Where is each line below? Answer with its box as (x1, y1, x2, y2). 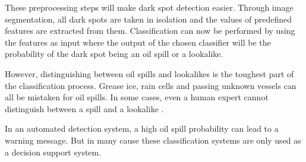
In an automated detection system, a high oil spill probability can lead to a (5, 122, 279, 135)
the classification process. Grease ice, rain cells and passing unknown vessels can (5, 79, 296, 91)
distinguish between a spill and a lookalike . (5, 102, 164, 115)
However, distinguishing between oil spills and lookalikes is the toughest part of (5, 67, 294, 80)
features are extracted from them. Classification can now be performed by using (5, 24, 295, 37)
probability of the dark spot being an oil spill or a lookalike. (5, 47, 223, 60)
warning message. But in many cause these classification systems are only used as (5, 134, 301, 146)
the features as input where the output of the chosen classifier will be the (5, 36, 271, 48)
